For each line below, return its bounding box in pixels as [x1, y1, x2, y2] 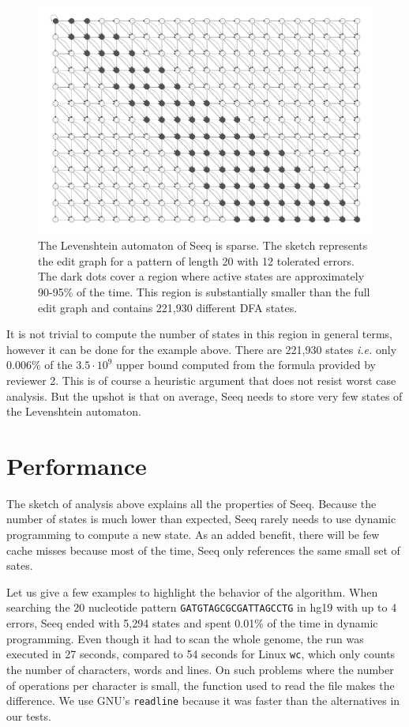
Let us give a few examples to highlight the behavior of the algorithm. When [6, 583, 378, 600]
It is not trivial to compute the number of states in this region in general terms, [6, 326, 393, 342]
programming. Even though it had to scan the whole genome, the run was [6, 630, 364, 646]
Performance [6, 449, 147, 481]
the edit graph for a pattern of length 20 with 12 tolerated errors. [38, 252, 355, 269]
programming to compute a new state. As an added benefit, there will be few [6, 526, 380, 543]
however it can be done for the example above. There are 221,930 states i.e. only [6, 341, 397, 357]
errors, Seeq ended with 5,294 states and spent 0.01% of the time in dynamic [6, 615, 378, 631]
